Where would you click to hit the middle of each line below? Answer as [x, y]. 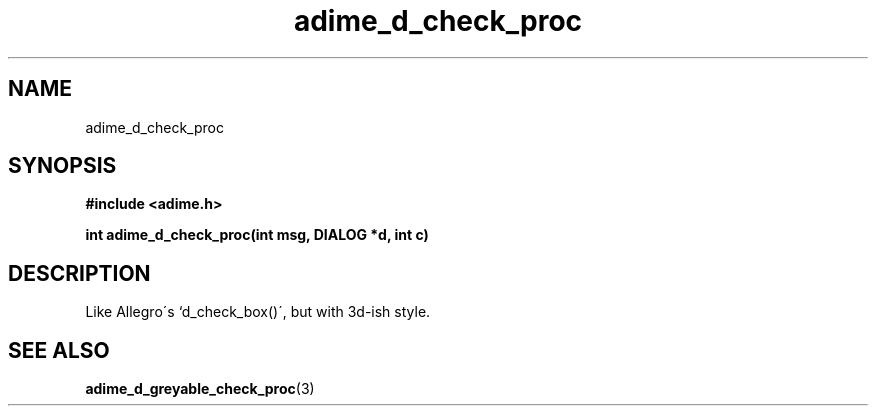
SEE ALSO [59, 350]
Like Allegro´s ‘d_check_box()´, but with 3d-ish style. [258, 312]
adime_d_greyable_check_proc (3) [200, 389]
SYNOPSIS [62, 166]
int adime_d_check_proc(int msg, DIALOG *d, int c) [257, 235]
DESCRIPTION [79, 273]
